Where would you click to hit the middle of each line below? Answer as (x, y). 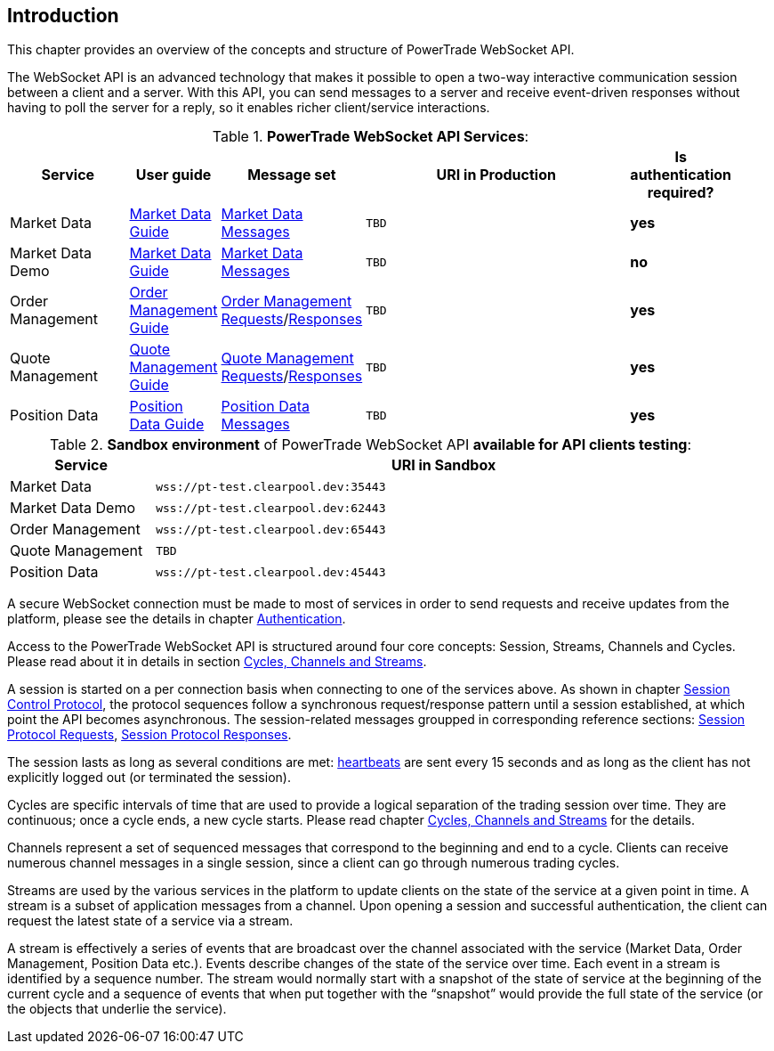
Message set (292, 175)
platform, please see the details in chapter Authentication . (177, 619)
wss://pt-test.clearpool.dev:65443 (271, 529)
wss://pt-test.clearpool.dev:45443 (271, 572)
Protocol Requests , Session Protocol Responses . (149, 735)
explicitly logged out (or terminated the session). (149, 778)
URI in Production (496, 175)
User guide (173, 175)
